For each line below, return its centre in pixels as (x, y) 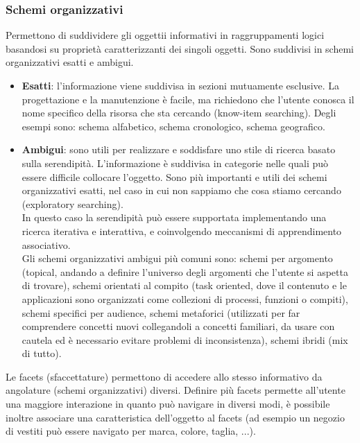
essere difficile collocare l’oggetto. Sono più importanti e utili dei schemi (174, 176)
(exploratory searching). (72, 203)
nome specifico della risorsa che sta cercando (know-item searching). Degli (179, 113)
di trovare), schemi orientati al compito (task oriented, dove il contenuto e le (184, 285)
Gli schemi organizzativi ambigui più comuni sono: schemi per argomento (177, 258)
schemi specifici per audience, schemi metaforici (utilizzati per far (161, 312)
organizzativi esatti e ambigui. (70, 62)
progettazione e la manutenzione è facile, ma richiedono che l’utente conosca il (188, 99)
